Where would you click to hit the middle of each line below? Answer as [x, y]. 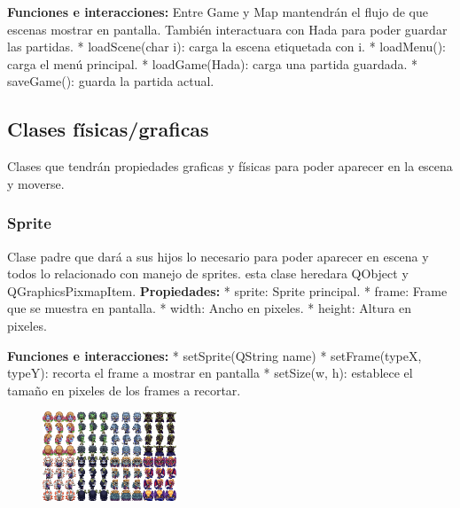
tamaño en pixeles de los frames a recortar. [124, 390]
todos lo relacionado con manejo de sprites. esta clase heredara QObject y [208, 274]
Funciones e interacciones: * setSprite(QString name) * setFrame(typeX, [214, 355]
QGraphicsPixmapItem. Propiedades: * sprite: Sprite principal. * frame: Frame [227, 290]
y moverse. [36, 183]
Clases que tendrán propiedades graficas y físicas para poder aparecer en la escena [230, 166]
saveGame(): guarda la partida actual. [111, 81]
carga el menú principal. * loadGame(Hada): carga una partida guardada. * [213, 63]
